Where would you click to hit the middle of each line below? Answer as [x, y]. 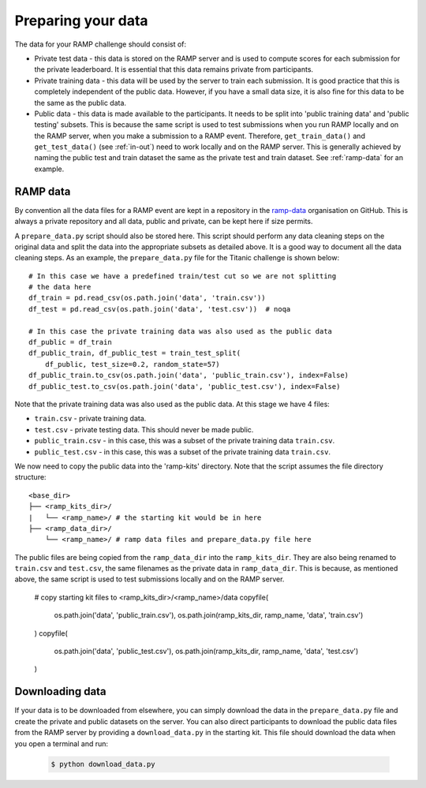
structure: [30, 477]
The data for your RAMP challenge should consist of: [101, 44]
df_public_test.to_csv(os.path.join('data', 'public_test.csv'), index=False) [185, 386]
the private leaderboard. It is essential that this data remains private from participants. [174, 69]
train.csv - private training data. [90, 419]
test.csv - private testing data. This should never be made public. [144, 429]
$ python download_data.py [103, 764]
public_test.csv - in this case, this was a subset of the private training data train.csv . [183, 452]
